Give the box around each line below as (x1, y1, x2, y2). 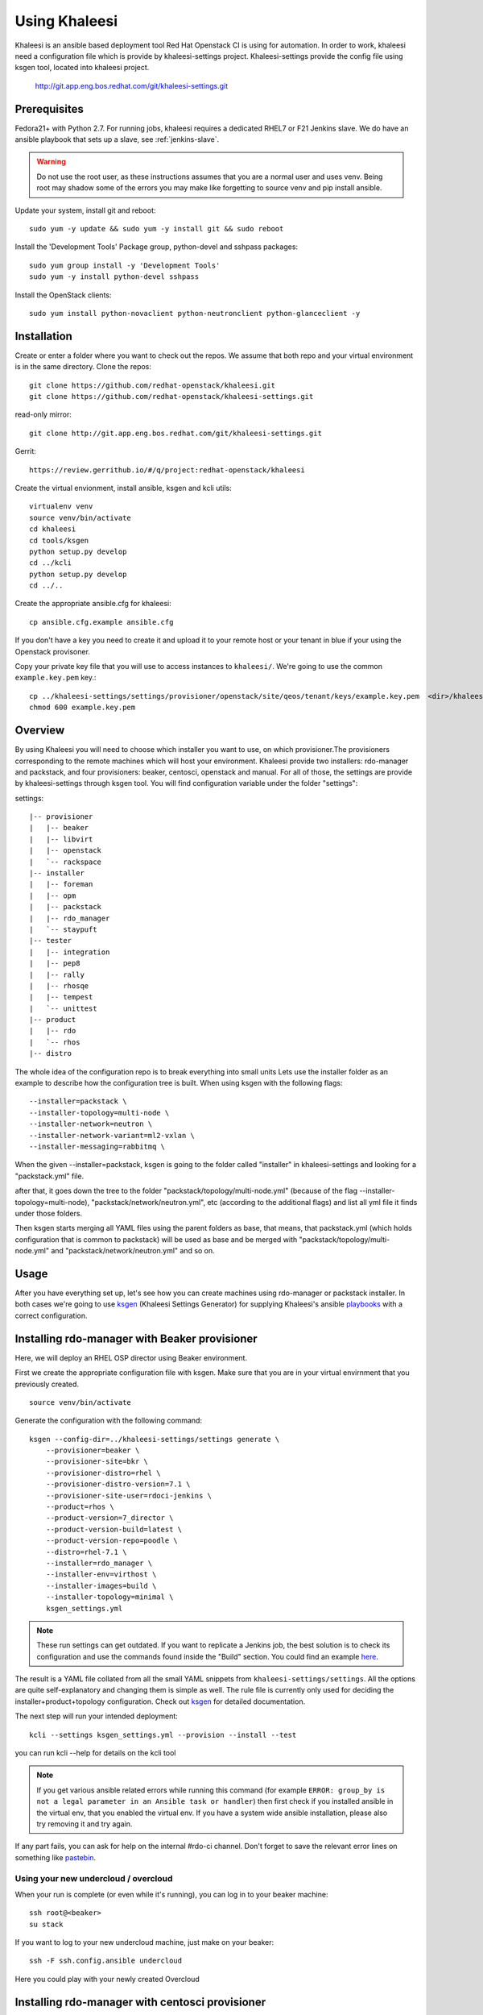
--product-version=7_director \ (45, 1514, 174, 1523)
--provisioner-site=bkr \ (45, 1457, 149, 1466)
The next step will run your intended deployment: (14, 1711, 179, 1721)
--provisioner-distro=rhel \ (45, 1468, 161, 1477)
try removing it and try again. (36, 1819, 133, 1829)
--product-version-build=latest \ (45, 1524, 183, 1534)
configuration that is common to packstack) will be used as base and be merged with (14, 1234, 298, 1244)
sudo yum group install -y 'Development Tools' (29, 260, 221, 270)
